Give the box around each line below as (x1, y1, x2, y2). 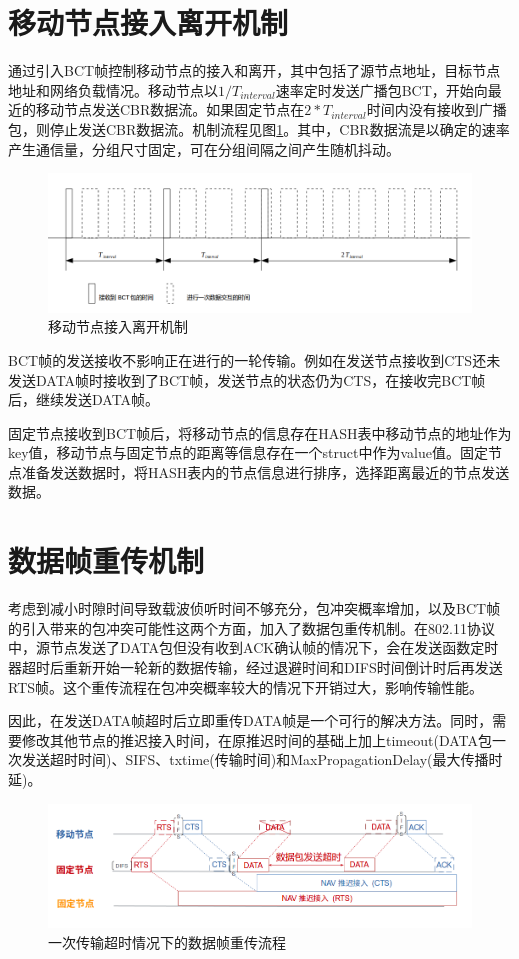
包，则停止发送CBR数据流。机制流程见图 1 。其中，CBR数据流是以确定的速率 (8, 118, 510, 139)
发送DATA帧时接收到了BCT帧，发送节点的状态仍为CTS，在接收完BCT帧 (8, 369, 486, 390)
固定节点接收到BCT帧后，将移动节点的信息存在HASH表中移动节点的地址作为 (8, 422, 512, 443)
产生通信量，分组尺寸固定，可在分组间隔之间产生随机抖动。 (8, 138, 400, 159)
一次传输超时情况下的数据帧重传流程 (48, 931, 286, 952)
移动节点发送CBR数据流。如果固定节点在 (35, 99, 305, 120)
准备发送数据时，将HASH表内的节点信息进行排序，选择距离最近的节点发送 (21, 461, 510, 482)
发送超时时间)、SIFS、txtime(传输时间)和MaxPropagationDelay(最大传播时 (21, 749, 503, 770)
